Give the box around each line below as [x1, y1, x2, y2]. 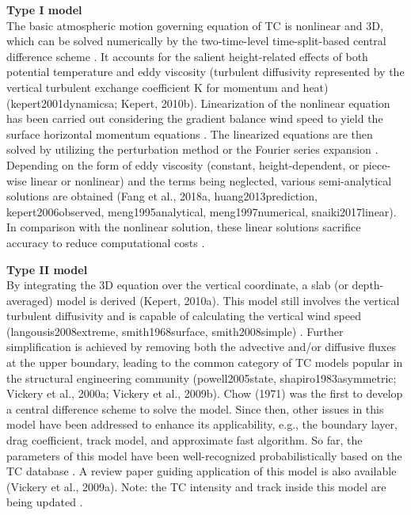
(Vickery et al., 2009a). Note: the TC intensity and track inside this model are [6, 478, 386, 494]
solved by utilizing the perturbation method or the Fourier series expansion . [6, 141, 379, 158]
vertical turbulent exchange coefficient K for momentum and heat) [6, 78, 329, 95]
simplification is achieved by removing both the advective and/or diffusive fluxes [6, 338, 396, 355]
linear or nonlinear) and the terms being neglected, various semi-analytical [30, 172, 392, 189]
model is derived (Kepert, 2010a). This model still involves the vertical [56, 292, 400, 308]
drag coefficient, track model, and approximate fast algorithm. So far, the [6, 432, 363, 448]
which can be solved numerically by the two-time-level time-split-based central [6, 32, 386, 49]
